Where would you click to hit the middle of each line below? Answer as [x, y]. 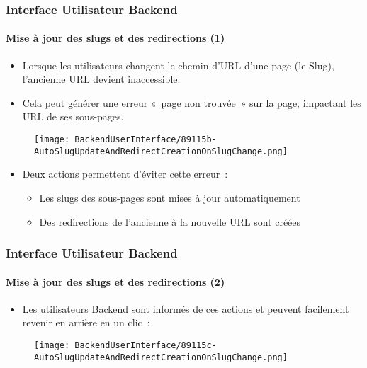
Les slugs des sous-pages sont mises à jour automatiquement [170, 197]
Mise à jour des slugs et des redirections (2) [115, 281]
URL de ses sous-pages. [73, 116]
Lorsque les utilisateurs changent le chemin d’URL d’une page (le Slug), [178, 65]
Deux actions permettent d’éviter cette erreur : [125, 174]
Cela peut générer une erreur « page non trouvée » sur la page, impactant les [192, 102]
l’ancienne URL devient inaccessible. [101, 79]
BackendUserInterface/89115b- [146, 140]
